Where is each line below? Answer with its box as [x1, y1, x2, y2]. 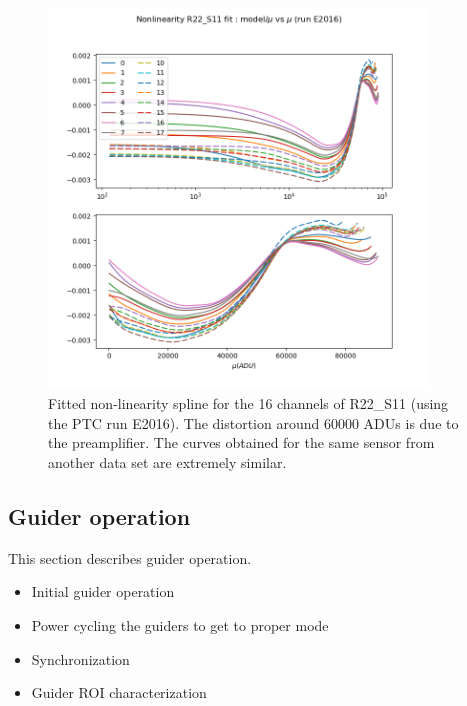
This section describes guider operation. [8, 547, 252, 568]
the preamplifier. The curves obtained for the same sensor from [48, 432, 435, 453]
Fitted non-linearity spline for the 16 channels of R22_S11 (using [48, 393, 449, 414]
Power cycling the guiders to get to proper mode [31, 614, 329, 635]
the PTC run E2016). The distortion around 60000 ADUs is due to [48, 412, 459, 433]
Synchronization [31, 648, 130, 669]
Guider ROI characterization [31, 682, 207, 703]
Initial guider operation [31, 581, 175, 602]
